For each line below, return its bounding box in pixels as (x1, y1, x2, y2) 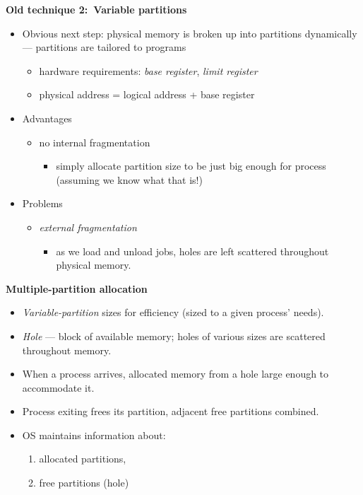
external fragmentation (39, 219, 137, 234)
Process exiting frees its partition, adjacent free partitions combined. (22, 404, 319, 419)
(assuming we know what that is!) (56, 172, 203, 187)
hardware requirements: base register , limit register (39, 63, 258, 78)
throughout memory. (22, 342, 112, 357)
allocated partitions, (39, 451, 126, 466)
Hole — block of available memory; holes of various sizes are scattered (22, 328, 326, 343)
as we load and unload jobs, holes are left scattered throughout (56, 243, 329, 258)
